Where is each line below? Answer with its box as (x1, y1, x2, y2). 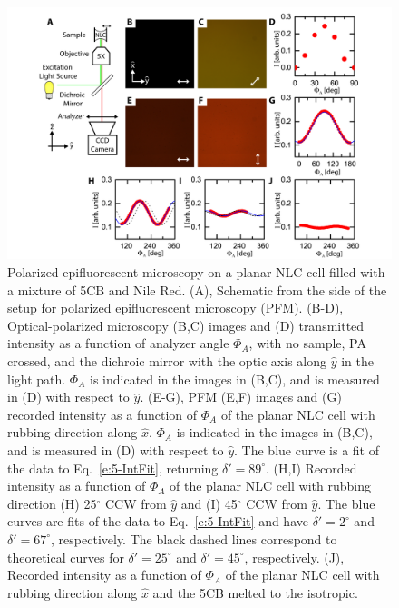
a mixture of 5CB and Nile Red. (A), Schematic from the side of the (7, 280, 387, 299)
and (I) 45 (180, 493, 238, 513)
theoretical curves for (7, 547, 124, 566)
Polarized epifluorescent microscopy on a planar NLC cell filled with (7, 263, 385, 282)
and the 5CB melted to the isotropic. (152, 583, 358, 602)
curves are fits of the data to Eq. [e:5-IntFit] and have (7, 512, 308, 531)
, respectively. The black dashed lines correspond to (51, 529, 337, 548)
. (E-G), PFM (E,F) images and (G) (140, 387, 342, 406)
